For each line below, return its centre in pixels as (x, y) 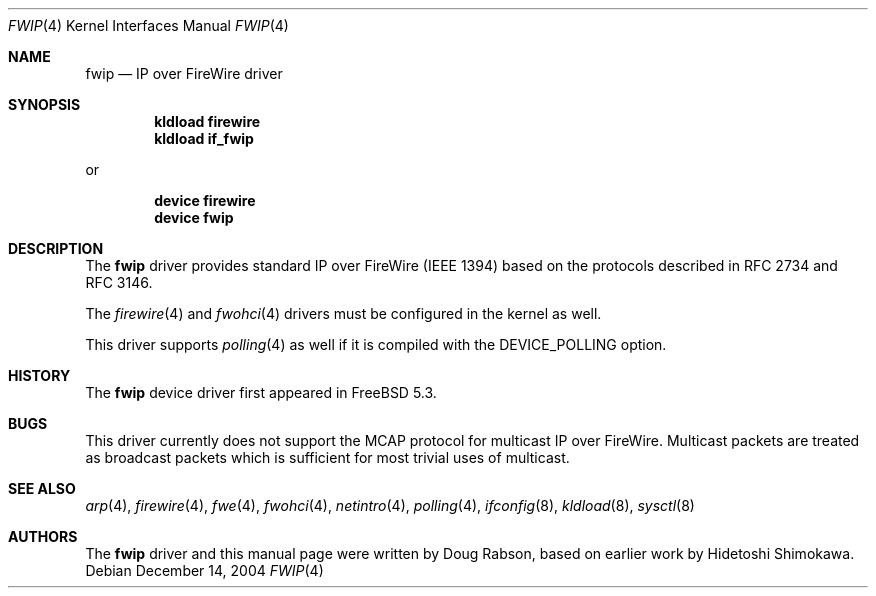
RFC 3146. (119, 282)
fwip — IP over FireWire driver (184, 73)
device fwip (194, 217)
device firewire (205, 200)
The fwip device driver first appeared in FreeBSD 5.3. (261, 392)
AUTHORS (43, 536)
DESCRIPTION (56, 248)
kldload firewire (207, 121)
